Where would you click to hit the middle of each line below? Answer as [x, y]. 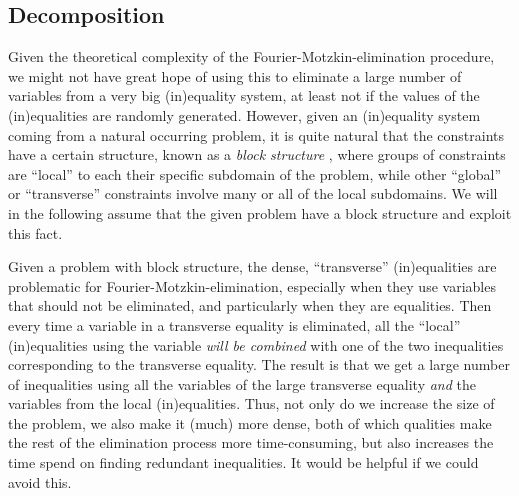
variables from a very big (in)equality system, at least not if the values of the [244, 95]
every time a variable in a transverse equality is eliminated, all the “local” [234, 324]
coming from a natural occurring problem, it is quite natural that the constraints [256, 134]
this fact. [35, 232]
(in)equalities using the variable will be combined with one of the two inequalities [256, 344]
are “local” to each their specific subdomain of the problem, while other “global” [255, 173]
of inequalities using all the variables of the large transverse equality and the [242, 383]
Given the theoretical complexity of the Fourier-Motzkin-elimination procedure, [251, 56]
